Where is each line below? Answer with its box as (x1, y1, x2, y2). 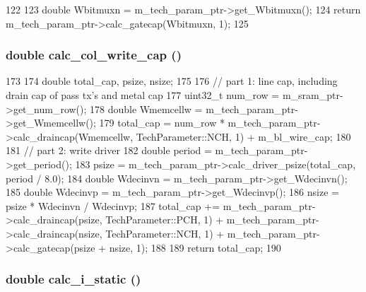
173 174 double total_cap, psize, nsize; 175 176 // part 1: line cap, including (6, 74, 338, 88)
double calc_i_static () (6, 270, 141, 288)
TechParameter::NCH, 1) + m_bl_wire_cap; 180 (136, 129, 351, 144)
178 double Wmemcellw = (90, 101, 203, 116)
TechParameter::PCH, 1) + (105, 212, 224, 227)
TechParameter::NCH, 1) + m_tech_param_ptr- (105, 226, 320, 240)
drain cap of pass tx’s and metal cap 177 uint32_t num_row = (6, 88, 280, 102)
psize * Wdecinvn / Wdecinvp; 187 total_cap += (6, 198, 220, 213)
